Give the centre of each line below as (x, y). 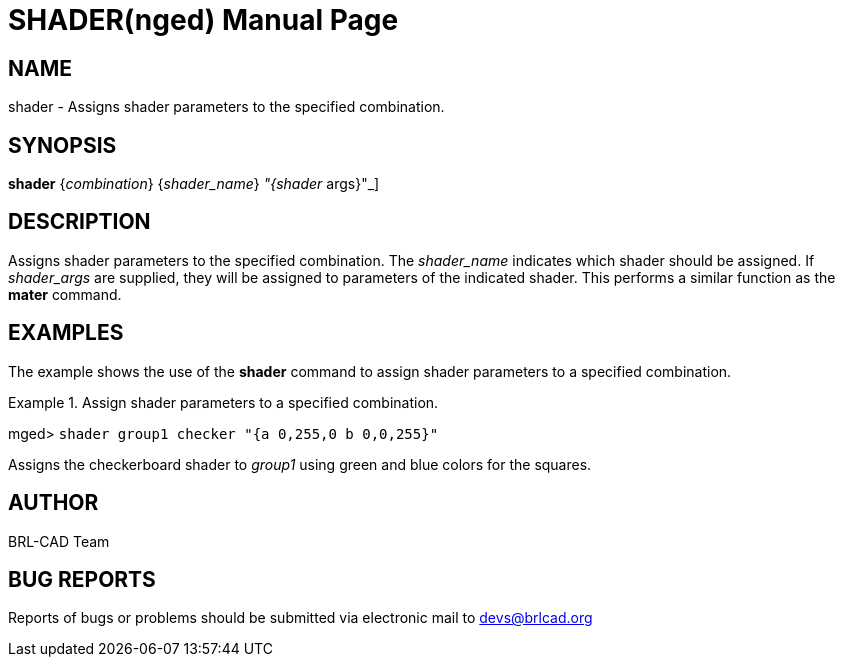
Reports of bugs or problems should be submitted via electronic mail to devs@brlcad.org (300, 618)
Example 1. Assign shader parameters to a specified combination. (223, 402)
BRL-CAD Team (59, 541)
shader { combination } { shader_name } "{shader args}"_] (194, 184)
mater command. (65, 294)
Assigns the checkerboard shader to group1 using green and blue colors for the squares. (300, 464)
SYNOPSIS (62, 145)
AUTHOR (53, 503)
